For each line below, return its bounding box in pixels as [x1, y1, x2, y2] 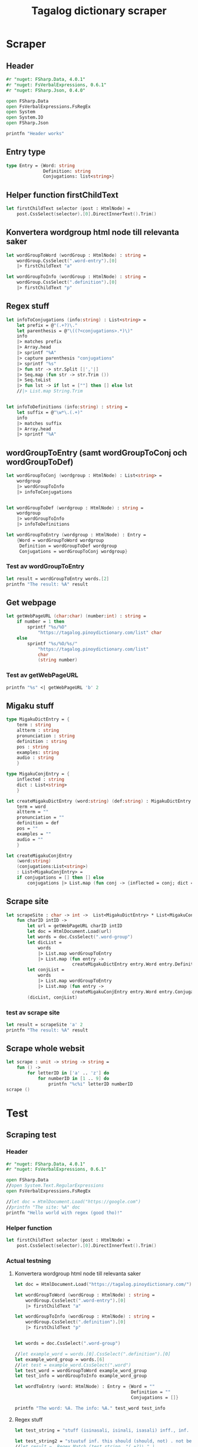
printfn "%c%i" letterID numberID [48, 1081, 133, 1087]
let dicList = [27, 939, 62, 945]
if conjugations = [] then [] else [16, 875, 104, 880]
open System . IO [6, 114, 44, 120]
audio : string [16, 755, 54, 761]
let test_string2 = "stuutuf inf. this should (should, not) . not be [14, 1438, 192, 1444]
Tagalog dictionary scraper [31, 4, 167, 18]
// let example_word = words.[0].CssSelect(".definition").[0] [14, 1351, 171, 1357]
